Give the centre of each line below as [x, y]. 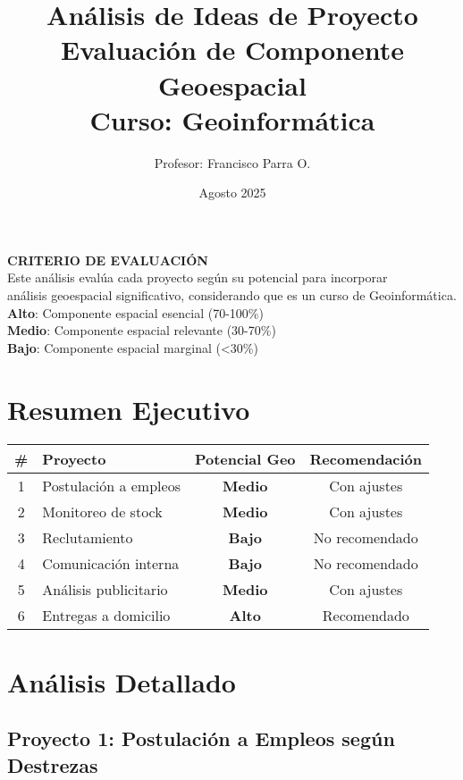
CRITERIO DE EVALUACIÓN [108, 260]
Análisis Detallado [122, 681]
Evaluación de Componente [232, 50]
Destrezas [53, 764]
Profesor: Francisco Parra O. [232, 162]
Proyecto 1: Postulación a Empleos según [201, 738]
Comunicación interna [111, 563]
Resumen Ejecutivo [129, 409]
